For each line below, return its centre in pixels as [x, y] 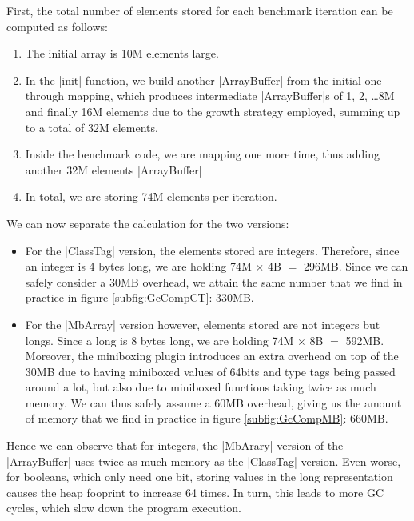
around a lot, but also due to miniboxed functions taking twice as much [201, 387]
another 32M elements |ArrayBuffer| [113, 169]
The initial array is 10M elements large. [122, 53]
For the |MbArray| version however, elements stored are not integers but [203, 324]
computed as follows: [57, 26]
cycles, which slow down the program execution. [124, 508]
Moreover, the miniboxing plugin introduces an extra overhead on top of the [212, 356]
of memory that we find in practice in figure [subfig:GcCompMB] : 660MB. [207, 418]
